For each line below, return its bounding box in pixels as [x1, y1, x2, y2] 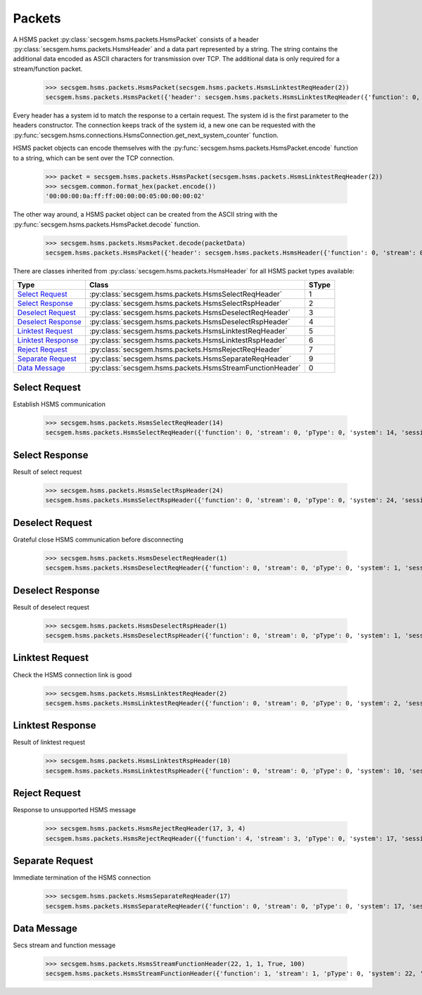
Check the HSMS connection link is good [13, 670, 132, 679]
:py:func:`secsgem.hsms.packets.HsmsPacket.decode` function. [13, 220, 200, 229]
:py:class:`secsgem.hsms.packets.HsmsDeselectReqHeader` [89, 307, 291, 317]
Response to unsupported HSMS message [13, 806, 136, 814]
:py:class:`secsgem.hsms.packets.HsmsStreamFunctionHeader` [89, 363, 302, 373]
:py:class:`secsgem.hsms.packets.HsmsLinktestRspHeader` [89, 335, 288, 345]
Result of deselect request [13, 603, 89, 611]
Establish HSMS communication [13, 400, 105, 409]
